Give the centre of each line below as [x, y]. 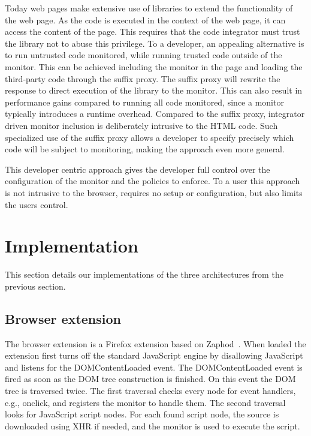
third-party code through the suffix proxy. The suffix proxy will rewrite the [143, 78]
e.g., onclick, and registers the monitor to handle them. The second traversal [145, 402]
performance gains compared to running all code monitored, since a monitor [144, 102]
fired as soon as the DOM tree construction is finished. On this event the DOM [150, 379]
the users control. [37, 204]
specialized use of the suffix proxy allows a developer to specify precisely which [150, 137]
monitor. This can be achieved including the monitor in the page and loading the [154, 66]
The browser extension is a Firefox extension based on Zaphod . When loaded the [155, 343]
